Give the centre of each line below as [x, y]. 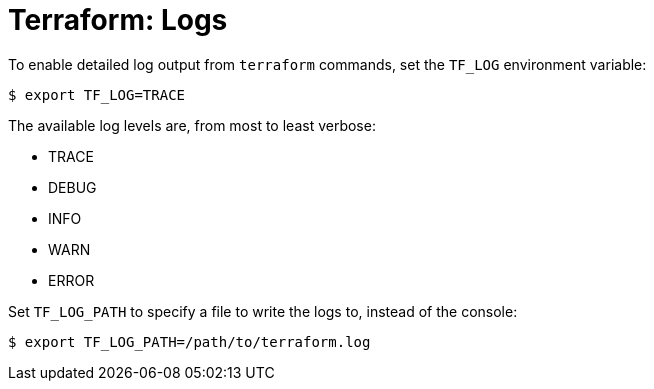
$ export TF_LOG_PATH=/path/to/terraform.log [189, 341]
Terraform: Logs [118, 20]
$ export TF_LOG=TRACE [97, 94]
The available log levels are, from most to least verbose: [192, 125]
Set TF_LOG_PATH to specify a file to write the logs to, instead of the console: [263, 311]
